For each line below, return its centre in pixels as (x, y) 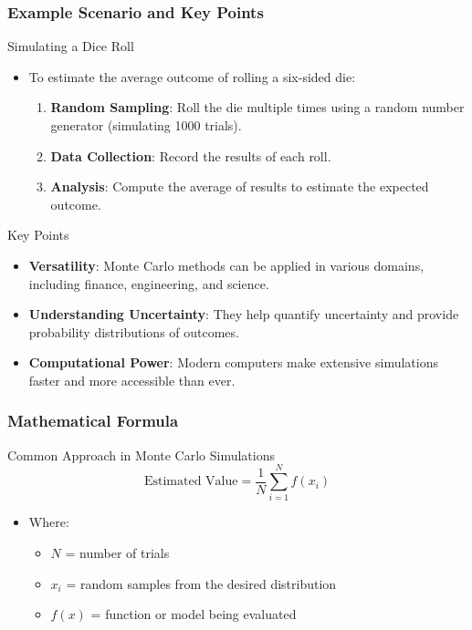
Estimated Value (191, 482)
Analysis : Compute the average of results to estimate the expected (240, 186)
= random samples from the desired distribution (201, 583)
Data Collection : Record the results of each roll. (191, 155)
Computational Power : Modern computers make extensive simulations (233, 362)
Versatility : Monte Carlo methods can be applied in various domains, (226, 265)
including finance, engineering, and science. (149, 283)
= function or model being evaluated (194, 614)
